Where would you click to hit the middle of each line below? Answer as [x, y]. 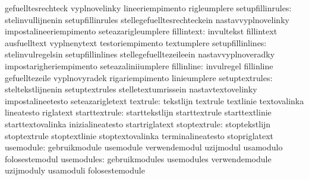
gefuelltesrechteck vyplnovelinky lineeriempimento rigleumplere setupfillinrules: [148, 8]
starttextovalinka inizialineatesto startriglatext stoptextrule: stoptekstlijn [138, 123]
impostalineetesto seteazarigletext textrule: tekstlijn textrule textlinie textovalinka [154, 100]
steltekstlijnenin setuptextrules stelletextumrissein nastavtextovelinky [131, 89]
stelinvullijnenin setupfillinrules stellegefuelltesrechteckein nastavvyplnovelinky [147, 19]
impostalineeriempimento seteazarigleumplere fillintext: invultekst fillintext [141, 31]
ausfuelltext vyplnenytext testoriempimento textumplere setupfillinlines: [136, 42]
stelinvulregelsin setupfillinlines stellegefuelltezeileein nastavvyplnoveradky [140, 54]
